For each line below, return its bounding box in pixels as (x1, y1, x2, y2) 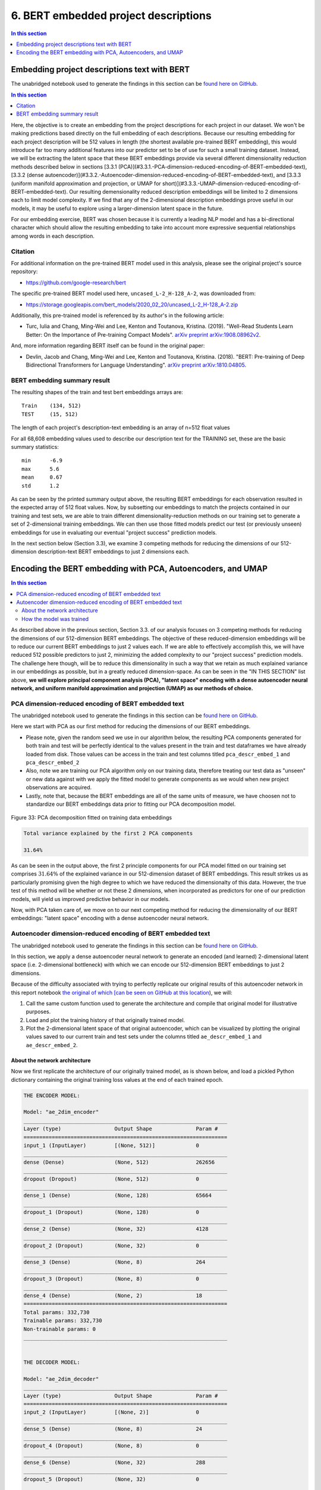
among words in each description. (11, 232, 95, 240)
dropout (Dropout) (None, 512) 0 (23, 1175, 199, 1182)
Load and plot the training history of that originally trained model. (26, 1016, 185, 1023)
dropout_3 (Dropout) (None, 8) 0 (23, 1275, 199, 1283)
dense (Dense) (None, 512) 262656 (23, 1159, 215, 1165)
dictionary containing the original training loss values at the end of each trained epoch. (11, 1076, 224, 1083)
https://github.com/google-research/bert (26, 279, 126, 286)
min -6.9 (21, 457, 62, 464)
